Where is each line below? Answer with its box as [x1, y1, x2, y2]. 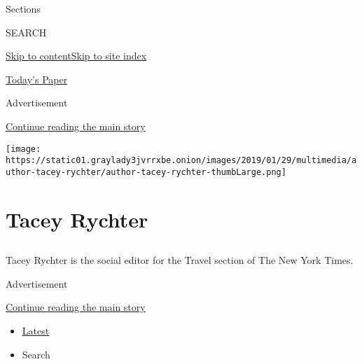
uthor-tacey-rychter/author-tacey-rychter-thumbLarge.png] [6, 167, 286, 177]
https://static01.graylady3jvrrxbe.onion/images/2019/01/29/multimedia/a [6, 155, 357, 166]
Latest [22, 323, 50, 338]
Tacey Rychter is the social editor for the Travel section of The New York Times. [6, 253, 354, 267]
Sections [6, 1, 41, 15]
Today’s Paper [6, 71, 68, 86]
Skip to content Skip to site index [6, 48, 147, 63]
